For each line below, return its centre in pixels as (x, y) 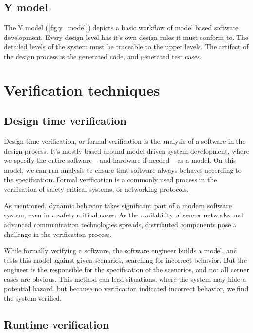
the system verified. (33, 298)
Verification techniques (82, 89)
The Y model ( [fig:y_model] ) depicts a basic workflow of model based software (121, 28)
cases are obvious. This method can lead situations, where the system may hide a (125, 279)
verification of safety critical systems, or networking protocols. (96, 189)
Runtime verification (57, 324)
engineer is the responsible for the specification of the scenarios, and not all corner (126, 269)
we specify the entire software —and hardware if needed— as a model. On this (120, 160)
